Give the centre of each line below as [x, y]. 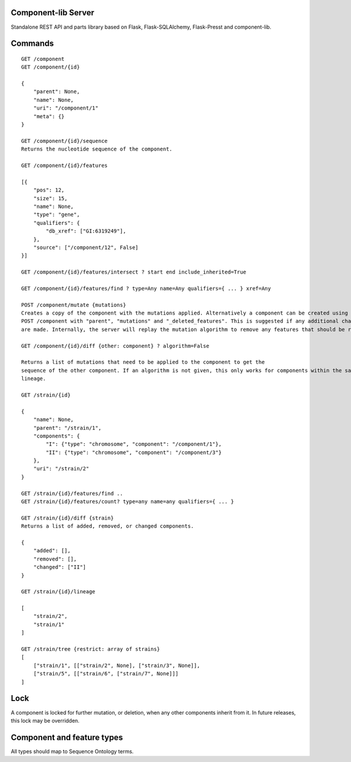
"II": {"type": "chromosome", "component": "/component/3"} [134, 452]
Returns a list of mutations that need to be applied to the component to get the [143, 362]
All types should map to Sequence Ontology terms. [72, 751]
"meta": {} [49, 116]
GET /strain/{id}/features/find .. [72, 493]
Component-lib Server [53, 13]
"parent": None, [56, 92]
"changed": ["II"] [60, 567]
